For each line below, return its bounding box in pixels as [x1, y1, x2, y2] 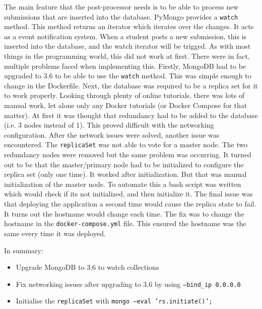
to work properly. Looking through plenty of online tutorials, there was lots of [4, 90, 245, 100]
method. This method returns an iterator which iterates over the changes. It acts [4, 21, 254, 32]
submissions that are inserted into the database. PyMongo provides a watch [4, 11, 238, 22]
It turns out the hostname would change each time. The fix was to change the [4, 208, 244, 219]
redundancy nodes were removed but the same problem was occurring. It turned [4, 149, 251, 160]
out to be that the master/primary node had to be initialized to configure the [4, 159, 244, 169]
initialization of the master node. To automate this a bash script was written [4, 178, 241, 189]
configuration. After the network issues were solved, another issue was [4, 129, 220, 140]
